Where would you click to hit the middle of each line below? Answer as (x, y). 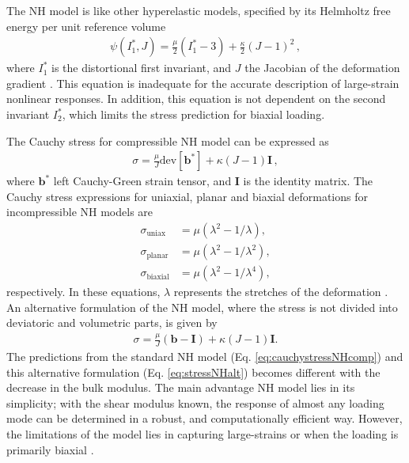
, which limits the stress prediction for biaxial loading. (193, 114)
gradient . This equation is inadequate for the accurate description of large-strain (203, 83)
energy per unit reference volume (86, 26)
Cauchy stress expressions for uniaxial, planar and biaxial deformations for (187, 196)
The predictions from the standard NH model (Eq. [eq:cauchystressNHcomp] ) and (205, 357)
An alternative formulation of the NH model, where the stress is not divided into (202, 307)
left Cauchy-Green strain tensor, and (142, 181)
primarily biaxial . (50, 449)
